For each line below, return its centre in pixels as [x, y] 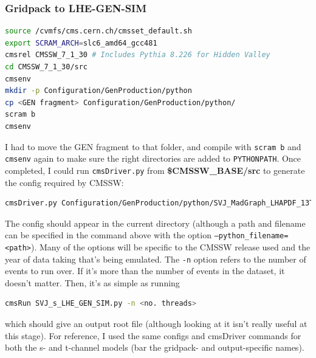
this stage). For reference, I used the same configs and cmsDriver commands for [153, 335]
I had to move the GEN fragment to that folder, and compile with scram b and [153, 146]
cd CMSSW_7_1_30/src [46, 67]
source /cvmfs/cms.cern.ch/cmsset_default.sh [98, 31]
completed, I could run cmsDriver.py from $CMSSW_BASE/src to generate [155, 170]
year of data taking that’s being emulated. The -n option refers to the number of [156, 259]
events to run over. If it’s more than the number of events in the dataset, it [145, 271]
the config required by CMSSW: [64, 182]
